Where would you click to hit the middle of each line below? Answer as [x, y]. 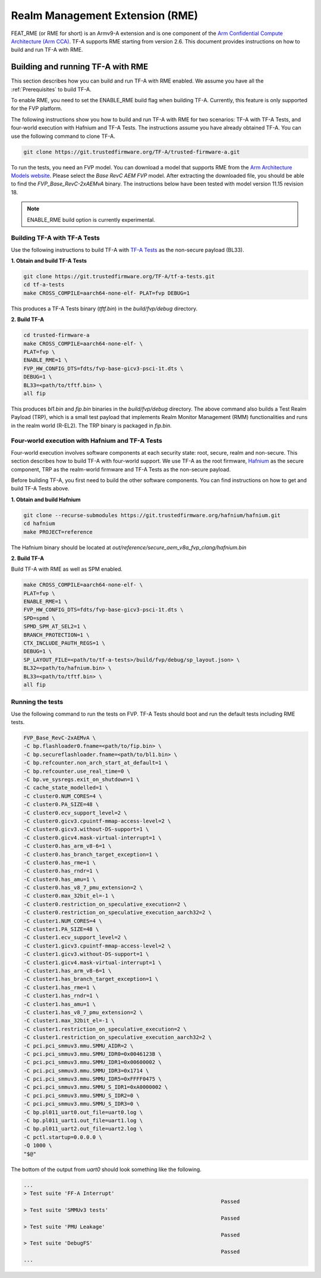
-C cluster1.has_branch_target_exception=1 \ [91, 979]
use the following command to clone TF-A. [63, 136]
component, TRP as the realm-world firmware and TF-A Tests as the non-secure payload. [121, 469]
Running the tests [37, 702]
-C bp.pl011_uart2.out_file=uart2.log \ [83, 1129]
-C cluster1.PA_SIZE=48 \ [61, 929]
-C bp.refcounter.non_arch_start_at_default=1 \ [96, 763]
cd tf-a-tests [44, 285]
